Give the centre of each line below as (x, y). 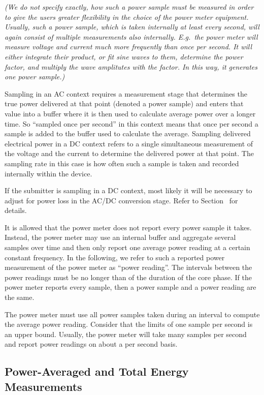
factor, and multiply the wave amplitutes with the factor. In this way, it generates (131, 66)
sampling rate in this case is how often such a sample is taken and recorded (122, 163)
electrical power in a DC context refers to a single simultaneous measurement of (129, 143)
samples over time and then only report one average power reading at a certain (127, 247)
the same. (20, 297)
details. (16, 210)
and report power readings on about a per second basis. (91, 344)
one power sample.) (35, 77)
